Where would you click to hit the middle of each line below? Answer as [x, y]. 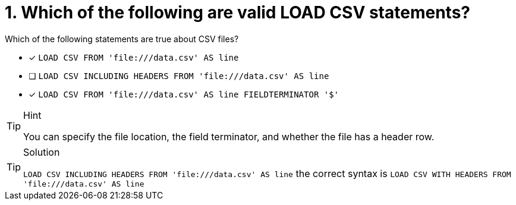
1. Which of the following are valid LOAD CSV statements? [237, 12]
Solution [42, 152]
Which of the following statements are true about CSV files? [122, 39]
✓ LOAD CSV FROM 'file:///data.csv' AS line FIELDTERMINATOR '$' [184, 94]
